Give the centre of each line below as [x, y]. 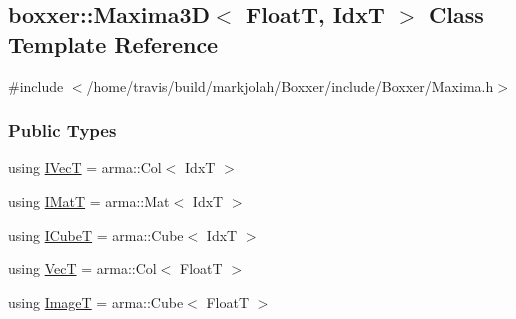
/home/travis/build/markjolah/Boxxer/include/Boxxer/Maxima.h [290, 85]
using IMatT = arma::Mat [89, 201]
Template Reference [113, 43]
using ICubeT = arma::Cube [96, 234]
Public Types [62, 130]
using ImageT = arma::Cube [96, 301]
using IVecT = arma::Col [85, 167]
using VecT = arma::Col [82, 268]
